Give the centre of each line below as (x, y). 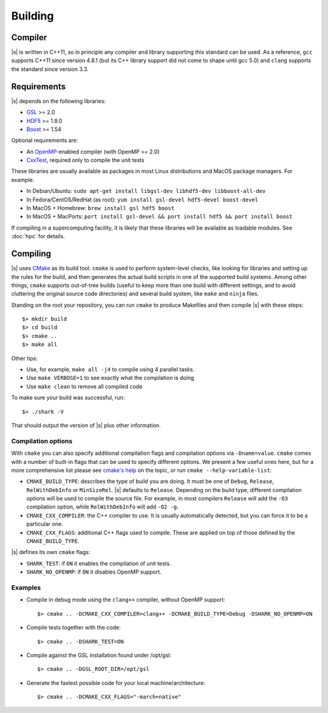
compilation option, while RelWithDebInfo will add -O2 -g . (102, 507)
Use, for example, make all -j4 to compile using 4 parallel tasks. (110, 370)
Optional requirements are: (45, 141)
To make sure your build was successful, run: (68, 398)
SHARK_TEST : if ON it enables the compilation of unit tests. (99, 563)
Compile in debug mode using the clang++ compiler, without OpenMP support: (126, 600)
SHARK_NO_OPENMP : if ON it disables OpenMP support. (94, 572)
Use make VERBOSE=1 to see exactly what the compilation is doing (110, 378)
